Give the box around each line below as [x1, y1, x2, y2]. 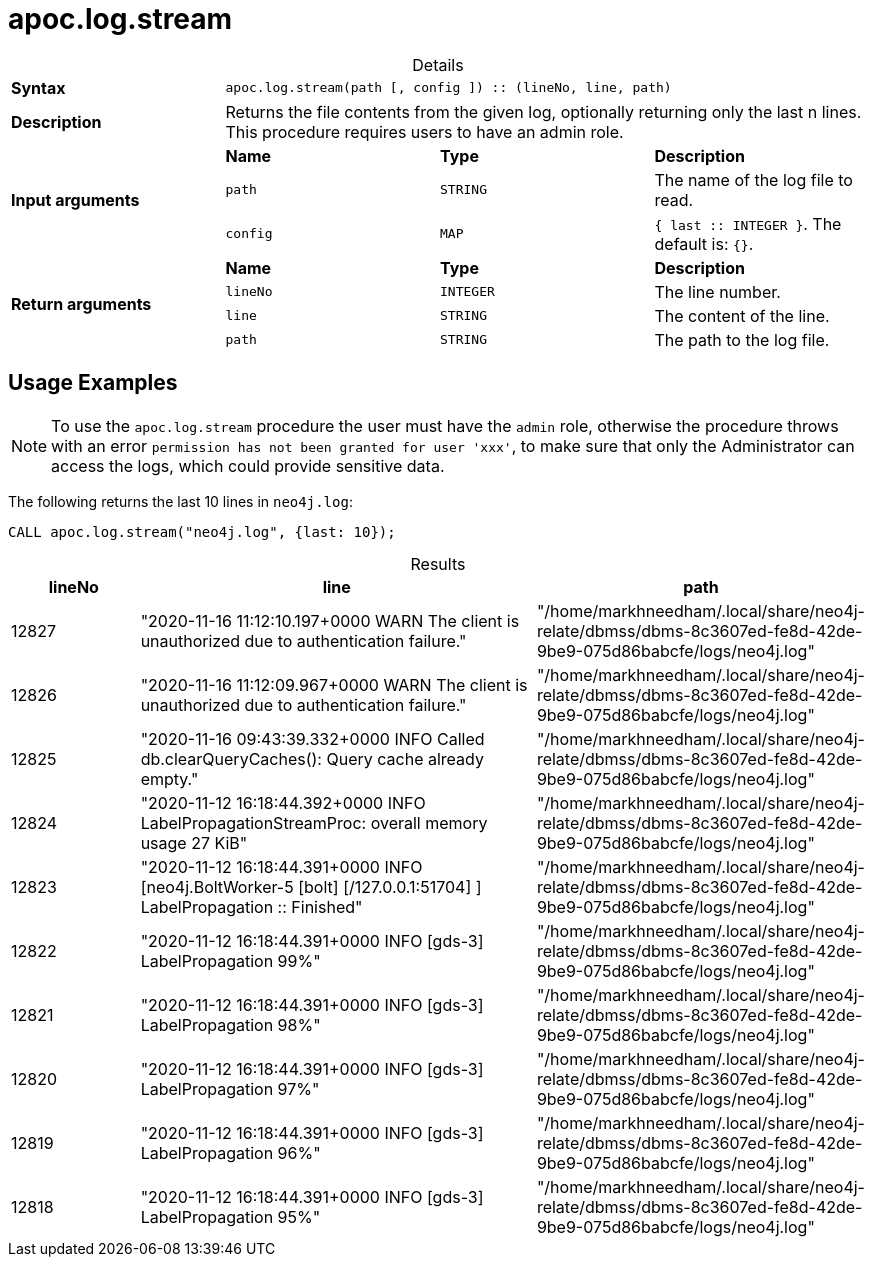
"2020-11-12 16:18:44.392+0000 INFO [140, 792, 426, 813]
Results [410, 553, 466, 574]
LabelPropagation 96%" [140, 1142, 321, 1163]
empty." [140, 768, 199, 789]
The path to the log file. [654, 329, 830, 350]
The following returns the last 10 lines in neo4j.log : [8, 492, 353, 510]
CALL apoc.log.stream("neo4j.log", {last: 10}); [8, 523, 396, 540]
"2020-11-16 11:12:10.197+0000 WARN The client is [140, 610, 520, 631]
